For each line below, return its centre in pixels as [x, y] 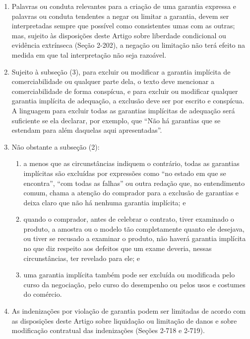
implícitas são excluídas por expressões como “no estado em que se [125, 173]
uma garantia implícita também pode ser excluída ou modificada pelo [129, 275]
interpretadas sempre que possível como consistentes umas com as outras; [123, 26]
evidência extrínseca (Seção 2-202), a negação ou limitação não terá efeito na [128, 45]
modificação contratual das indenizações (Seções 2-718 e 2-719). [108, 330]
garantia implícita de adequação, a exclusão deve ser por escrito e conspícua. [128, 101]
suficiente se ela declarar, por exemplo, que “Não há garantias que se [116, 120]
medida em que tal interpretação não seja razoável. [89, 54]
